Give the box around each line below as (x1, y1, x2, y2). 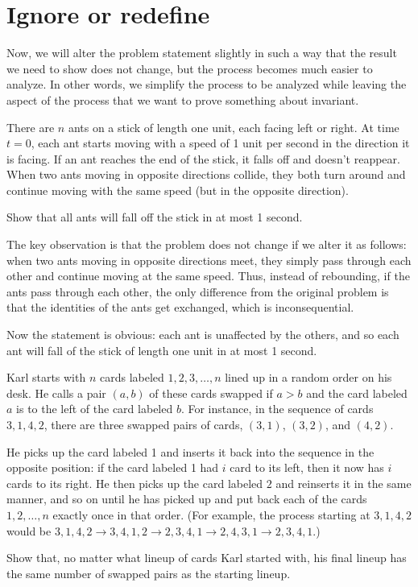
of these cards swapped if (149, 384, 273, 401)
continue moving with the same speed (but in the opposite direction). (6, 181, 349, 198)
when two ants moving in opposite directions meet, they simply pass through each (6, 251, 412, 268)
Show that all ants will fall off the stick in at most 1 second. (6, 209, 303, 225)
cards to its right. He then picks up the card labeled (6, 474, 263, 491)
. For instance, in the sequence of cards (180, 400, 374, 417)
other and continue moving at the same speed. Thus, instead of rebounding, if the (6, 267, 410, 284)
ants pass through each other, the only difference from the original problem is (6, 283, 389, 300)
